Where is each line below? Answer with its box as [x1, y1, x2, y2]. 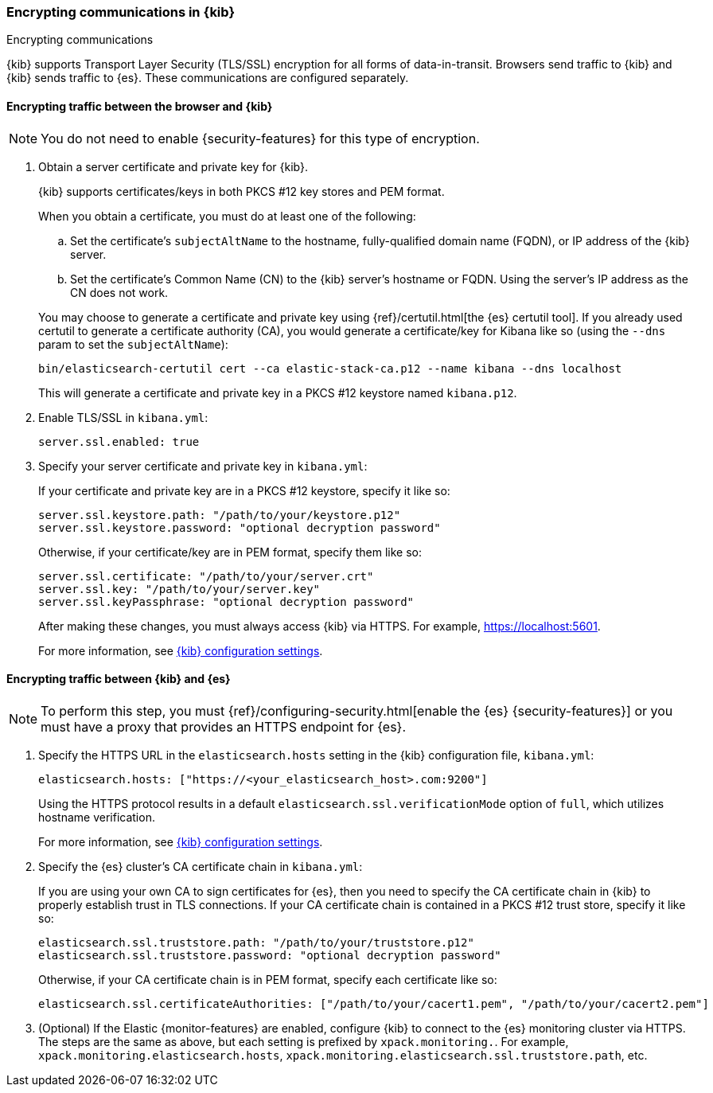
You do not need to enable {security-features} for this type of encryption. [41, 130, 480, 146]
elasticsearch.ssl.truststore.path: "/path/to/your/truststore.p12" [38, 935, 474, 949]
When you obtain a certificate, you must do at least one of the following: [38, 209, 416, 223]
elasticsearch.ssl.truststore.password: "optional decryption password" [38, 948, 501, 962]
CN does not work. [70, 285, 169, 299]
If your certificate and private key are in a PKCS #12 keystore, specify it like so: [38, 483, 450, 498]
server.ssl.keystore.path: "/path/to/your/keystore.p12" [38, 508, 401, 521]
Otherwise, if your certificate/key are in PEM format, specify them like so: [38, 545, 423, 559]
